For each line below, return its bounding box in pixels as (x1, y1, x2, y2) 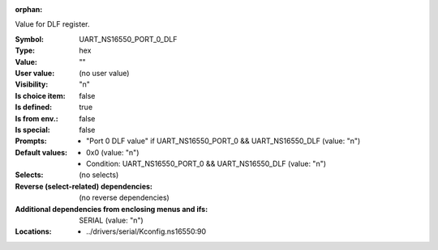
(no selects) (79, 170, 119, 180)
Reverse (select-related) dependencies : (15, 181, 153, 191)
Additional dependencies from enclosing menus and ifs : (15, 204, 208, 214)
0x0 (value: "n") (86, 147, 140, 157)
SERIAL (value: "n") (79, 215, 144, 226)
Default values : (15, 147, 68, 157)
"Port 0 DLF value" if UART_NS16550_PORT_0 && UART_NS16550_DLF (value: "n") (86, 136, 361, 146)
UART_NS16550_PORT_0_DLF (79, 34, 178, 44)
